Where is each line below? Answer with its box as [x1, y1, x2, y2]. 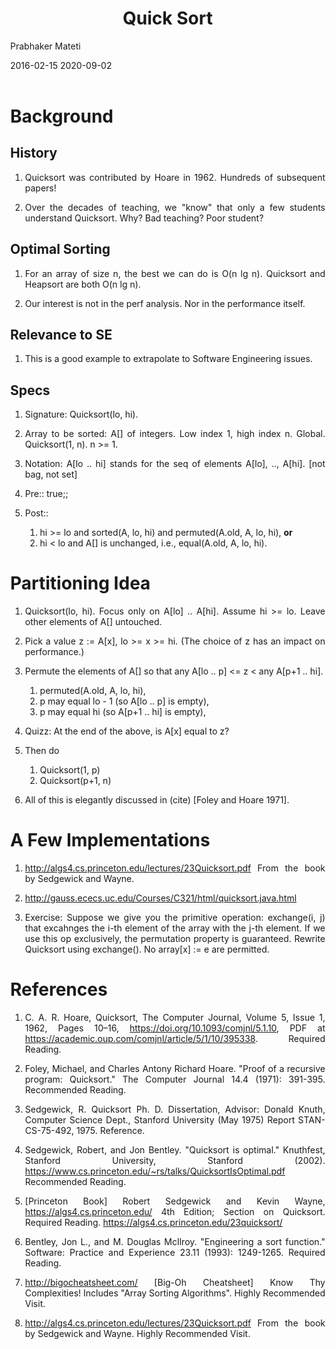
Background [10, 105, 114, 127]
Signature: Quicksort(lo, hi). [24, 408, 139, 421]
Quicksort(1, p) [39, 764, 101, 776]
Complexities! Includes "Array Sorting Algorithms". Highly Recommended [24, 1287, 326, 1299]
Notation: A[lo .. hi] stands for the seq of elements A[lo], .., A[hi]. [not [24, 458, 326, 470]
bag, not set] [24, 468, 78, 481]
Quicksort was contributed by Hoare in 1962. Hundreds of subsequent [24, 171, 326, 183]
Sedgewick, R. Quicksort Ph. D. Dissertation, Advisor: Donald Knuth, [24, 1103, 326, 1115]
